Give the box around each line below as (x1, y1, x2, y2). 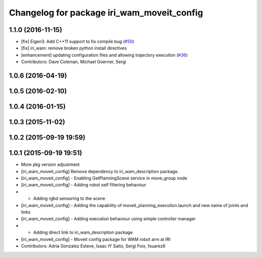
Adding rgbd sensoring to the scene (33, 195, 105, 201)
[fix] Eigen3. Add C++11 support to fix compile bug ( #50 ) (21, 39, 134, 45)
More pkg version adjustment (21, 161, 80, 167)
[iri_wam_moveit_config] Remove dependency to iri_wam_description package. (21, 168, 179, 174)
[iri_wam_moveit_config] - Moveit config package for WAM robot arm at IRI (21, 236, 171, 242)
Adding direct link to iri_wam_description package (33, 229, 133, 235)
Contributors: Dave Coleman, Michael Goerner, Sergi (21, 59, 126, 65)
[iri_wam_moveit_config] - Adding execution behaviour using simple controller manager (21, 216, 196, 222)
